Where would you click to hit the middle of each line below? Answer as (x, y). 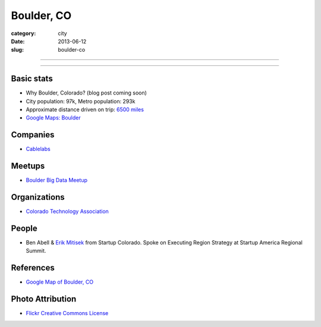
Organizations (38, 197)
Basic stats (32, 79)
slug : (17, 50)
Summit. (36, 251)
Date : (18, 41)
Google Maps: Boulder (53, 118)
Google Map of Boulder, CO (60, 282)
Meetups (28, 166)
